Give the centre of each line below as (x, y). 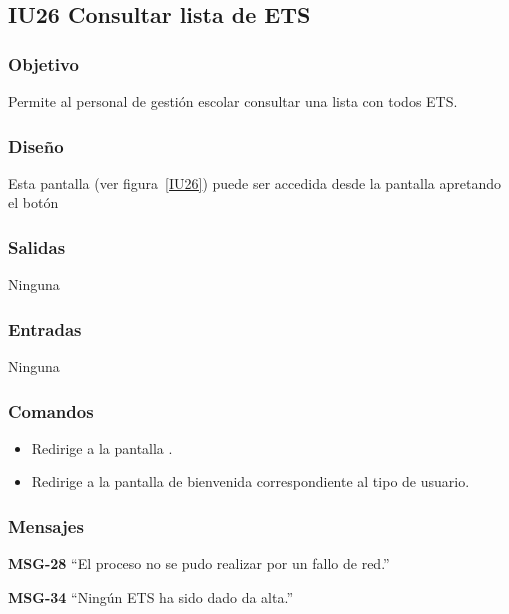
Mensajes (46, 525)
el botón (33, 202)
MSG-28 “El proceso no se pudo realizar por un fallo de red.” (199, 563)
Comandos (51, 410)
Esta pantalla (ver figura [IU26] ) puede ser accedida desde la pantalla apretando (254, 182)
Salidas (37, 246)
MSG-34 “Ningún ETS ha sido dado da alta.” (150, 596)
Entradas (45, 328)
